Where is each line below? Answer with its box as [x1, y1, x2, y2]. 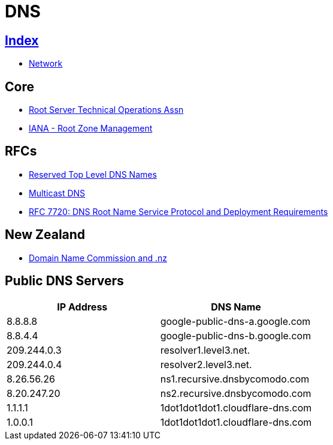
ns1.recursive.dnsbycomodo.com [160, 372, 310, 385]
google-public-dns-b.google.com [160, 329, 311, 342]
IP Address [57, 300, 108, 313]
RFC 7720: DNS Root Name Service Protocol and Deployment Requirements [29, 206, 328, 217]
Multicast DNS [29, 187, 86, 198]
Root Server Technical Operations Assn [29, 104, 184, 115]
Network [29, 58, 63, 69]
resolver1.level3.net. [160, 344, 250, 356]
